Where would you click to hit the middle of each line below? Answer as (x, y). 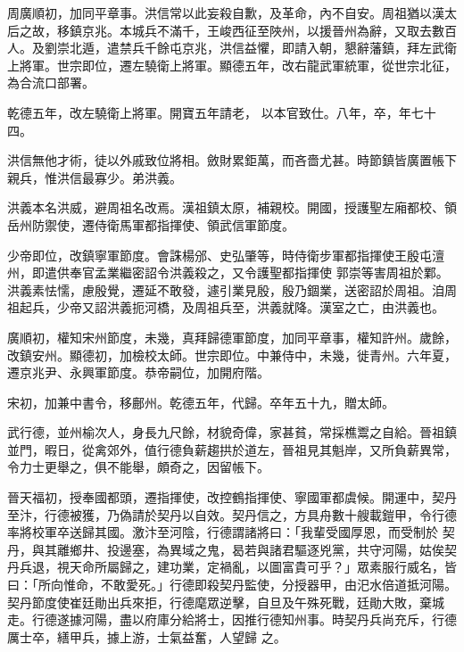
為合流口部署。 (51, 83)
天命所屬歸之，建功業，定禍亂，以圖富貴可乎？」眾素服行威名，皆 (263, 567)
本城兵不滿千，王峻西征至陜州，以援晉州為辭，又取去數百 (288, 30)
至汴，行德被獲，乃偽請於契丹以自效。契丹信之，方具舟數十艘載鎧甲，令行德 (232, 514)
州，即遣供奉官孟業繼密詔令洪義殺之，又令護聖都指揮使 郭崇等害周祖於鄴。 (228, 272)
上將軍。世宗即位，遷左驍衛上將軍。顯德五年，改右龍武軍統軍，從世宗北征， (232, 65)
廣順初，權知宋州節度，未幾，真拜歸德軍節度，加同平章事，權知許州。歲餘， (232, 337)
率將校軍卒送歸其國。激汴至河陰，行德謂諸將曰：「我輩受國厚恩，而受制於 (223, 532)
